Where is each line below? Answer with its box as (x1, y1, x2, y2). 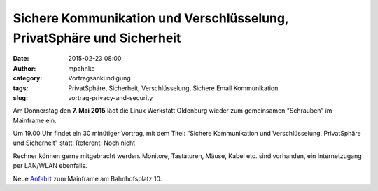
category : (13, 74, 43, 83)
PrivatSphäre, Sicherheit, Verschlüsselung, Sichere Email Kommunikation (68, 84, 279, 92)
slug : (13, 93, 28, 101)
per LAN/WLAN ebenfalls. (13, 162, 87, 170)
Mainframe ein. (13, 116, 57, 125)
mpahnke (68, 64, 95, 73)
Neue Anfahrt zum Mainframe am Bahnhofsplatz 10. (13, 174, 162, 183)
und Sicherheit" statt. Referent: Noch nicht (13, 139, 136, 147)
